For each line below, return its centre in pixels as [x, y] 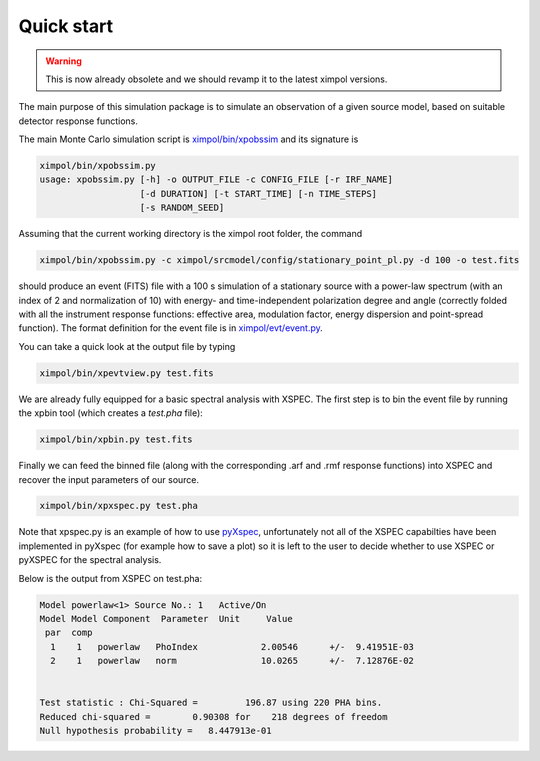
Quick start [66, 26]
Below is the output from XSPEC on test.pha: [110, 578]
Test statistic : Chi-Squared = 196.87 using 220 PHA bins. [211, 703]
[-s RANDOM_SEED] [182, 208]
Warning [63, 61]
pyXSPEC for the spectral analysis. [90, 560]
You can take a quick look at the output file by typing [127, 346]
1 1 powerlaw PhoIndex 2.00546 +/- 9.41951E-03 [232, 646]
